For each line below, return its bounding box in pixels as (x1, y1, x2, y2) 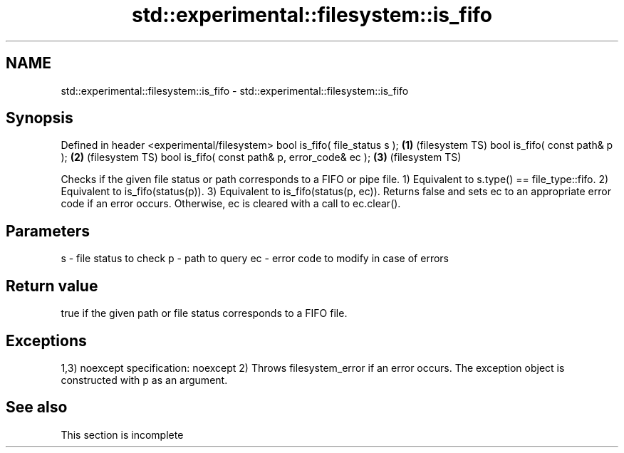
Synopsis (6, 109, 73, 127)
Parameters (6, 222, 90, 240)
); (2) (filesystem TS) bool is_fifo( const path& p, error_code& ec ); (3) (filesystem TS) (61, 151, 462, 164)
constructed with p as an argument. (61, 373, 228, 386)
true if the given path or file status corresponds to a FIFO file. (61, 307, 348, 320)
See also (6, 398, 68, 417)
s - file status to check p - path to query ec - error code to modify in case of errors (61, 252, 449, 265)
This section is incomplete (61, 428, 184, 441)
